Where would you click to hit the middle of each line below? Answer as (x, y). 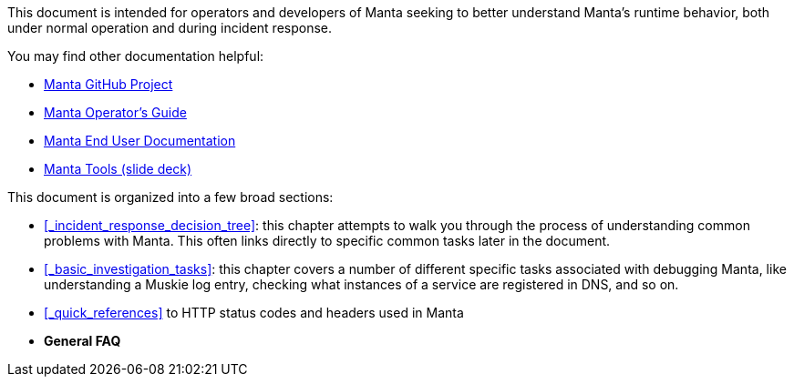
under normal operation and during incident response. (170, 28)
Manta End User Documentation (140, 141)
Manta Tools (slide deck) (118, 169)
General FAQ (82, 341)
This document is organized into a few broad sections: (170, 197)
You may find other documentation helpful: (136, 56)
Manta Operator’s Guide (115, 112)
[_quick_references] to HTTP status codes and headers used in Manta (254, 313)
